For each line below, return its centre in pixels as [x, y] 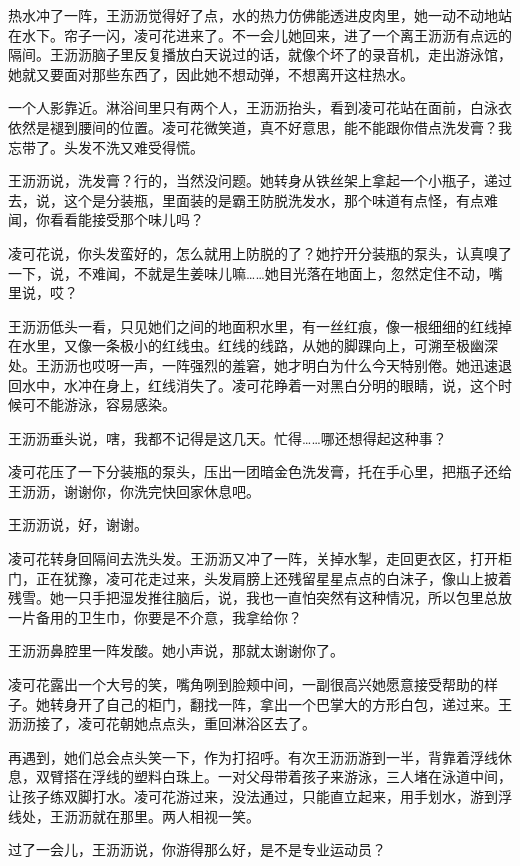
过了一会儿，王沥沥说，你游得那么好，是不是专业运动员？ [197, 849]
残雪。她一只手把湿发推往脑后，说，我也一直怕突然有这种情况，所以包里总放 [260, 597]
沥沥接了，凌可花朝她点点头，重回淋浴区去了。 [162, 723]
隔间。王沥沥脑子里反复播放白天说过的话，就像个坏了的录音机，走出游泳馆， [260, 54]
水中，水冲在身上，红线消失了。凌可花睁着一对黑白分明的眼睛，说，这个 [259, 384]
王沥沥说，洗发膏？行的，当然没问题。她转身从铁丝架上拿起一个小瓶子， [246, 180]
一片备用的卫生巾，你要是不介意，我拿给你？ [155, 616]
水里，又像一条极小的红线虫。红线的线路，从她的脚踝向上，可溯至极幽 [252, 345]
